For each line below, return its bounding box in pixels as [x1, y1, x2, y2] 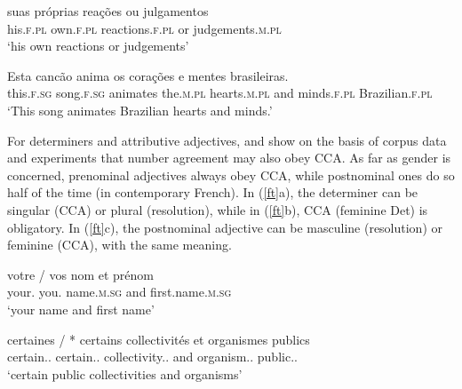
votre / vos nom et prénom [7, 265, 155, 283]
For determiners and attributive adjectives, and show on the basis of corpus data [7, 131, 447, 149]
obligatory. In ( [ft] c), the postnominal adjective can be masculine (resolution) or [7, 218, 443, 236]
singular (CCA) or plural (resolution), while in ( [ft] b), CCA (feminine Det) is [7, 200, 428, 218]
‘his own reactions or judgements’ [7, 36, 189, 55]
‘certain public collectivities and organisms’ [7, 364, 243, 383]
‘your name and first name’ [7, 299, 155, 318]
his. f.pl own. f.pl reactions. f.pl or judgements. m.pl [7, 19, 282, 37]
